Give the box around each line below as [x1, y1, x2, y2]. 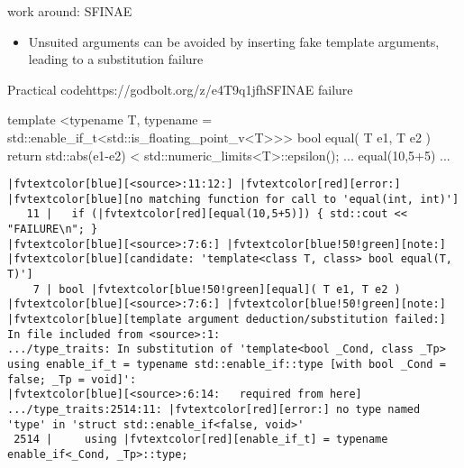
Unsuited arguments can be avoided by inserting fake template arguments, [28, 32, 440, 50]
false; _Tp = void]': [7, 372, 137, 386]
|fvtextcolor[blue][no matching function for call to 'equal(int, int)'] [7, 192, 459, 206]
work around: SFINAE [7, 2, 132, 20]
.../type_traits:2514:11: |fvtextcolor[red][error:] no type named [7, 403, 421, 416]
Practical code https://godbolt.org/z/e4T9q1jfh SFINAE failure [7, 79, 353, 98]
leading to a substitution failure [28, 50, 204, 69]
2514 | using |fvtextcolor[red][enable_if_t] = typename [14, 433, 388, 446]
